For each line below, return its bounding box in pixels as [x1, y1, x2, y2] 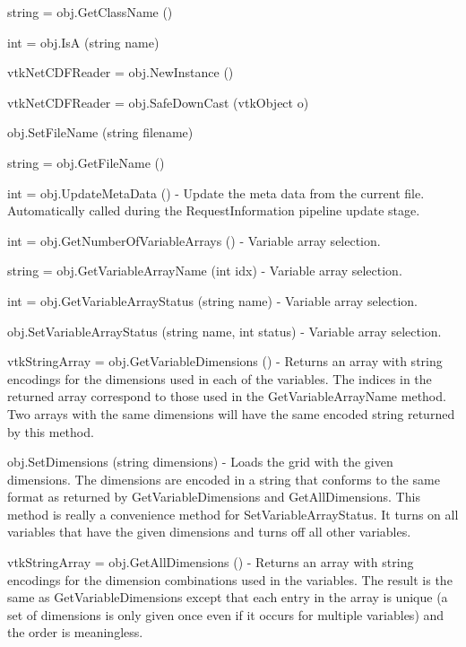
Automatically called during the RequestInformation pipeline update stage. [7, 201, 420, 220]
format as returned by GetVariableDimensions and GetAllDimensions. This [7, 487, 420, 506]
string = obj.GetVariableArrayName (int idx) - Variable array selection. [7, 261, 402, 280]
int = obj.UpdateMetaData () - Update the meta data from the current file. [7, 183, 425, 202]
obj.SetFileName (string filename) [7, 123, 194, 142]
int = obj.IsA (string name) [7, 32, 160, 51]
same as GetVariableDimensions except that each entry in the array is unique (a [7, 588, 448, 607]
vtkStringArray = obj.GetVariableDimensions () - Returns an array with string [7, 352, 443, 371]
